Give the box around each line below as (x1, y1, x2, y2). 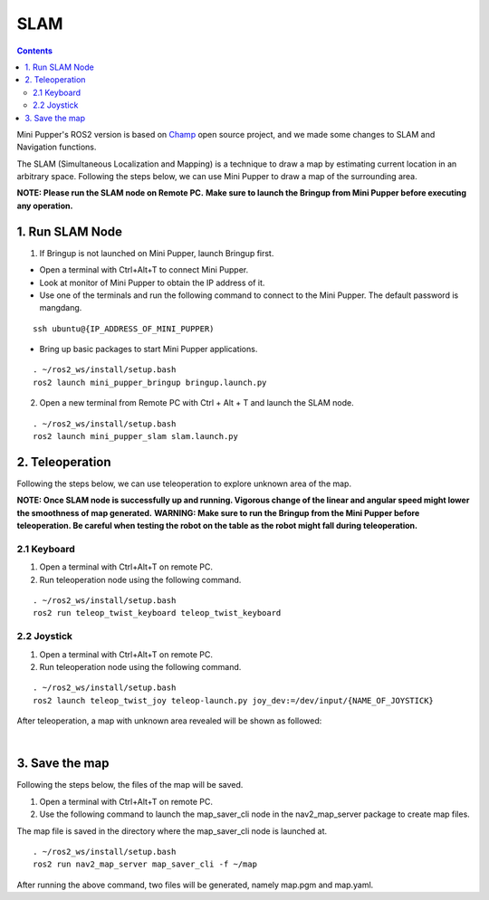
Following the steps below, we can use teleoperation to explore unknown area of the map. (16, 478, 352, 489)
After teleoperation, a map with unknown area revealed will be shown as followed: (16, 715, 322, 726)
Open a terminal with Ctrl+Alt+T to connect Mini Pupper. (39, 264, 249, 275)
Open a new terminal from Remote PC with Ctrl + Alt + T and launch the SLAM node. (39, 397, 354, 408)
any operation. (16, 200, 73, 211)
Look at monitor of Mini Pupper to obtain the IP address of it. (39, 277, 265, 288)
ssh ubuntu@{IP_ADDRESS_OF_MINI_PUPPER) (33, 323, 215, 334)
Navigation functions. (16, 141, 97, 153)
